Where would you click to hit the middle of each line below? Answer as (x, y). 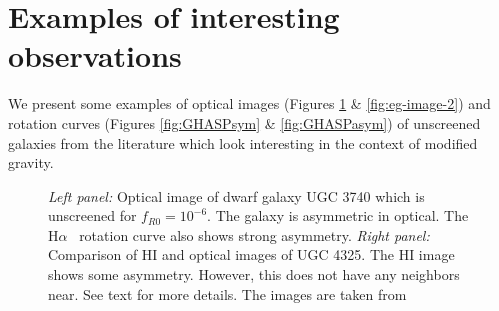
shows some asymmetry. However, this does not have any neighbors (254, 274)
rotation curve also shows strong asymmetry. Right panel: (254, 234)
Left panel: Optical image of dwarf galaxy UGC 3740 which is (236, 195)
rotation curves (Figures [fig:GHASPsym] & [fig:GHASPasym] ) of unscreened (244, 122)
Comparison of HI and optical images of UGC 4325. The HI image (251, 254)
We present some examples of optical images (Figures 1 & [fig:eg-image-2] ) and (249, 103)
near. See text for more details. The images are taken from (227, 293)
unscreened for (92, 215)
